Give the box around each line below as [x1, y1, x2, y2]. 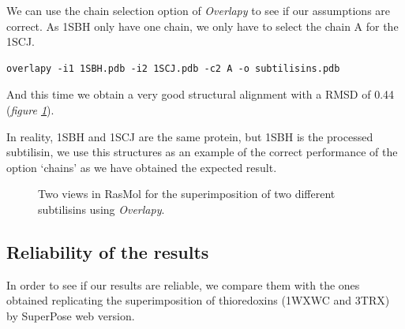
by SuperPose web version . [6, 307, 135, 323]
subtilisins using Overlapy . [38, 200, 165, 217]
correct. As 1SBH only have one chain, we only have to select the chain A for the [6, 17, 399, 34]
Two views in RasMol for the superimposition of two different [38, 185, 336, 202]
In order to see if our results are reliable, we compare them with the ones [6, 276, 360, 293]
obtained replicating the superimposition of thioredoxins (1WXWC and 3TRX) [6, 292, 390, 308]
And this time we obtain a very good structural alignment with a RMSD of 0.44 [6, 86, 395, 103]
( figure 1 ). [6, 101, 54, 118]
